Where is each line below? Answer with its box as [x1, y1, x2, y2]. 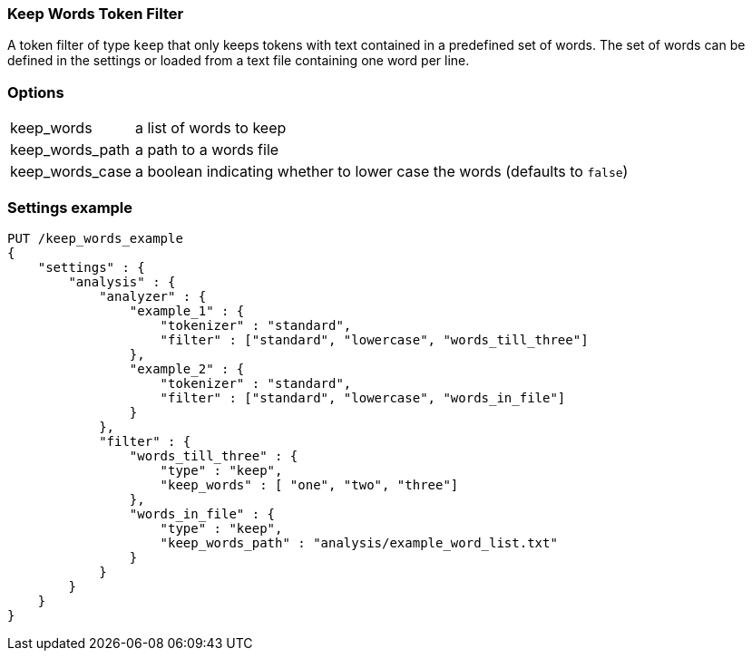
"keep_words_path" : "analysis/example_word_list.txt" [160, 535, 558, 550]
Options [7, 82, 64, 102]
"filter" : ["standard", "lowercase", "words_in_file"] [160, 390, 566, 405]
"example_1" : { [129, 303, 245, 318]
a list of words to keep [134, 119, 287, 138]
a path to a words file [134, 140, 279, 160]
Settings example [7, 198, 133, 217]
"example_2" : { [129, 361, 245, 376]
